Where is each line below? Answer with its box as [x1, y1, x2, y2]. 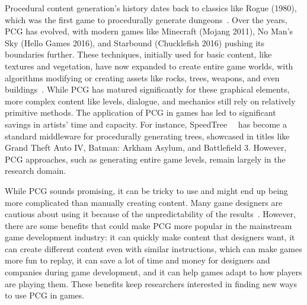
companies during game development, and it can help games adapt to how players [5, 266, 302, 278]
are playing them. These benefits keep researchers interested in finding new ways [5, 277, 297, 290]
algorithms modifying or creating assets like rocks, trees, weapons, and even [5, 71, 280, 84]
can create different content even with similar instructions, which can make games [5, 242, 302, 255]
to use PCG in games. [5, 289, 85, 301]
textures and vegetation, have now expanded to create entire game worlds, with [5, 59, 293, 72]
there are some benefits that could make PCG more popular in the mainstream [5, 219, 292, 231]
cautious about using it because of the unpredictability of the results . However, [5, 208, 296, 220]
